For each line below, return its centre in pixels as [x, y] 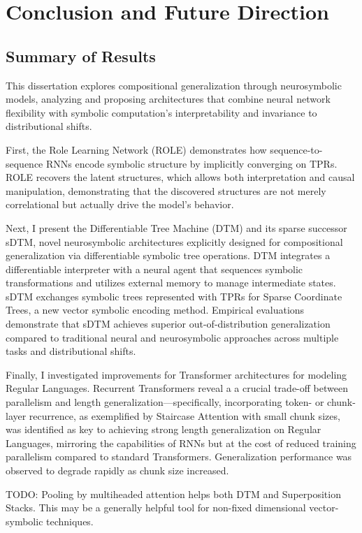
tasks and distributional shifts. [71, 351]
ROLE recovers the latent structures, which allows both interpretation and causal [180, 177]
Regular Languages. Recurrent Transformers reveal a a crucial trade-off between [177, 388]
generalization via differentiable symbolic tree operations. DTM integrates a [168, 255]
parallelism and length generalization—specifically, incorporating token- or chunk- [181, 402]
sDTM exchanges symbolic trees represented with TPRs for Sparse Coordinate [174, 296]
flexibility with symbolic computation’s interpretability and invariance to [161, 112]
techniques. [70, 521]
